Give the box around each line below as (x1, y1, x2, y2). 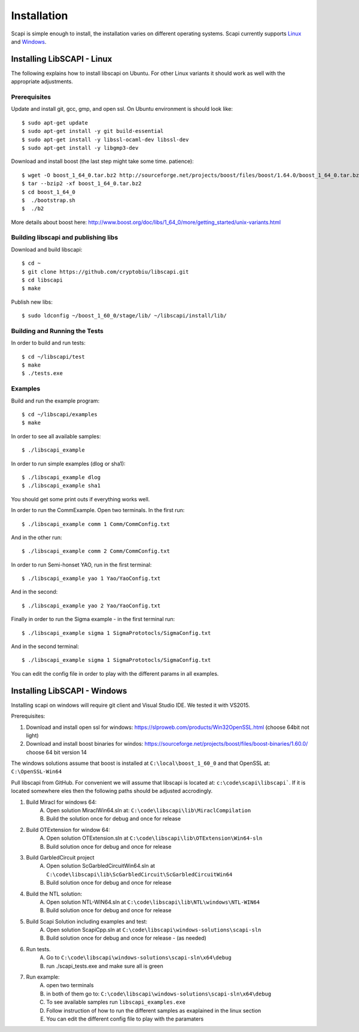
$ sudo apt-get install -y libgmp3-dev (22, 144, 139, 151)
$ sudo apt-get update (22, 119, 89, 126)
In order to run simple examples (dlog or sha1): (11, 460, 126, 467)
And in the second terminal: (11, 643, 80, 650)
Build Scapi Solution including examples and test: (26, 918, 148, 925)
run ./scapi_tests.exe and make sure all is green (46, 962, 164, 970)
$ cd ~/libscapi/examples (22, 411, 98, 417)
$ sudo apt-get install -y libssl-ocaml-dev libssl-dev (22, 136, 189, 143)
